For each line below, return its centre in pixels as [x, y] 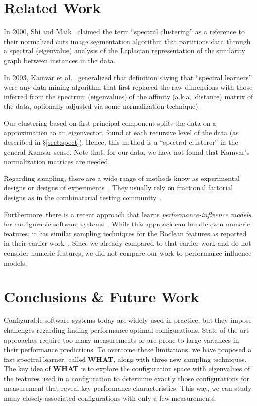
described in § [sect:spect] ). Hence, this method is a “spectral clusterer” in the [121, 142]
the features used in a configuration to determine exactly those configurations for [127, 378]
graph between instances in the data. [60, 60]
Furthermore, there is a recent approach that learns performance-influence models [128, 214]
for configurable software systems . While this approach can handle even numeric [127, 224]
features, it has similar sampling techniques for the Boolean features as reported [125, 233]
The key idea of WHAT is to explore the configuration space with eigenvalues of [127, 369]
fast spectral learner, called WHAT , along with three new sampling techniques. [125, 359]
